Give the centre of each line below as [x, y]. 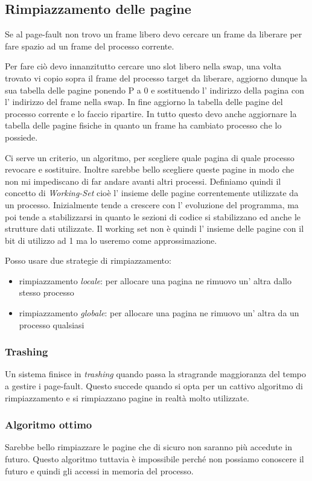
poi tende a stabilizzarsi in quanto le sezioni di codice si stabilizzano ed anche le [153, 216]
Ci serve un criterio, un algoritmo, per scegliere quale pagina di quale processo [150, 157]
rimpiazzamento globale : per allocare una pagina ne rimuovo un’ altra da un [159, 313]
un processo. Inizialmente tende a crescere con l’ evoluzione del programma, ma [152, 204]
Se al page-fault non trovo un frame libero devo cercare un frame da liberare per [154, 34]
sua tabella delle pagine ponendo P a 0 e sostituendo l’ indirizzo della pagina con [154, 90]
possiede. [21, 137]
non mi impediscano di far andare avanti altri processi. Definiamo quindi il [143, 181]
